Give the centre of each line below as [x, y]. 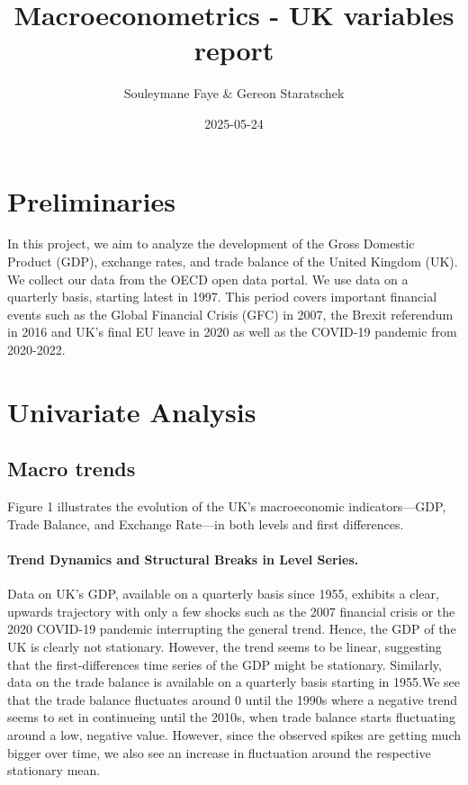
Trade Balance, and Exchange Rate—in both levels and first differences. [206, 523]
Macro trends [72, 469]
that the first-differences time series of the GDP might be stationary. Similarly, [225, 664]
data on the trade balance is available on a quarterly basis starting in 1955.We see [234, 682]
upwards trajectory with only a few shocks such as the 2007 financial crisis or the [231, 611]
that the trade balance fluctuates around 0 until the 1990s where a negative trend [233, 699]
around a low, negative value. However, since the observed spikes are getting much [234, 734]
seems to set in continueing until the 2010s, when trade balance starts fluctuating [231, 717]
